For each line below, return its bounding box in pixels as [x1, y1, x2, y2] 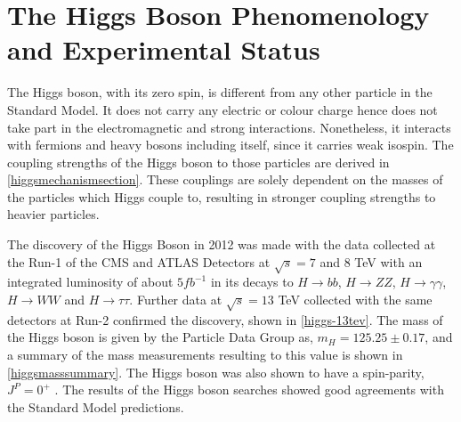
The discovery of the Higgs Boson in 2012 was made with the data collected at [7, 235, 436, 254]
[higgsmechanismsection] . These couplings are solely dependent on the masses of [7, 170, 443, 189]
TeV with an [354, 252, 423, 271]
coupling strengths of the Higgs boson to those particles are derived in [7, 152, 390, 171]
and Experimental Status [7, 31, 320, 68]
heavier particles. [7, 205, 100, 223]
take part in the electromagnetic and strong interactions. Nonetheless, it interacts [7, 118, 451, 136]
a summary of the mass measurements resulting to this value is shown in [7, 345, 403, 363]
